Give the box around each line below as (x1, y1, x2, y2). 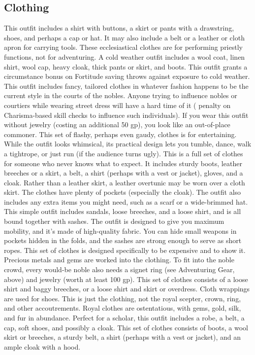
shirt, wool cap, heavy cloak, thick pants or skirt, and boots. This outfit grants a (4, 61, 248, 71)
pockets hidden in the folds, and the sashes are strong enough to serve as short (4, 235, 242, 246)
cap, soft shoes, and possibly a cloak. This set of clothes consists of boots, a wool (4, 322, 248, 332)
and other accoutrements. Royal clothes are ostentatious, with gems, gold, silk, (4, 303, 241, 313)
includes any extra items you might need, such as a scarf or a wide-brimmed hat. (4, 196, 248, 207)
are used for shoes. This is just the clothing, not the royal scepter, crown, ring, (4, 293, 241, 303)
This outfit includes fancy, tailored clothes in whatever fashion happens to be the (4, 80, 249, 91)
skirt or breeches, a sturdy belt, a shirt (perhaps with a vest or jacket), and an (4, 332, 241, 342)
